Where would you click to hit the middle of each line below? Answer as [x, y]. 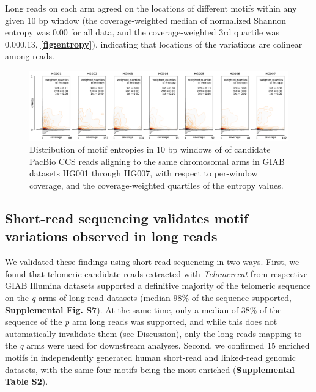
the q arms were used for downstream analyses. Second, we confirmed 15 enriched [157, 345]
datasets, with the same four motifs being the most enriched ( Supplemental [150, 369]
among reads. [30, 56]
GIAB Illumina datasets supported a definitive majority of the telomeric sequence [158, 285]
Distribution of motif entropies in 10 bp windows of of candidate [150, 149]
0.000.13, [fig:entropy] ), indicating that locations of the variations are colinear [154, 44]
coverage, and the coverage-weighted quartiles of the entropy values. [156, 185]
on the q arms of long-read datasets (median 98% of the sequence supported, [148, 297]
